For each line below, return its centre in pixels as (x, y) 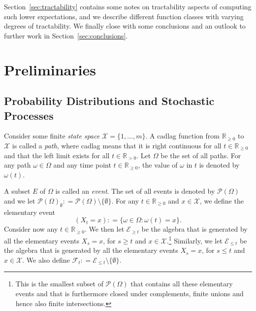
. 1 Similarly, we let (194, 240)
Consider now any (31, 229)
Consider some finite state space (52, 136)
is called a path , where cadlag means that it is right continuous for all (117, 145)
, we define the (222, 200)
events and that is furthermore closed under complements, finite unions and (129, 293)
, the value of (158, 165)
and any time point (82, 165)
